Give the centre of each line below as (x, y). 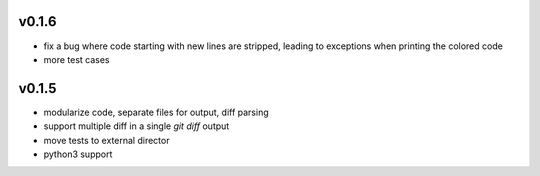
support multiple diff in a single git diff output (136, 126)
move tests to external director (106, 140)
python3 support (78, 154)
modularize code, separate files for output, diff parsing (156, 112)
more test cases (76, 59)
